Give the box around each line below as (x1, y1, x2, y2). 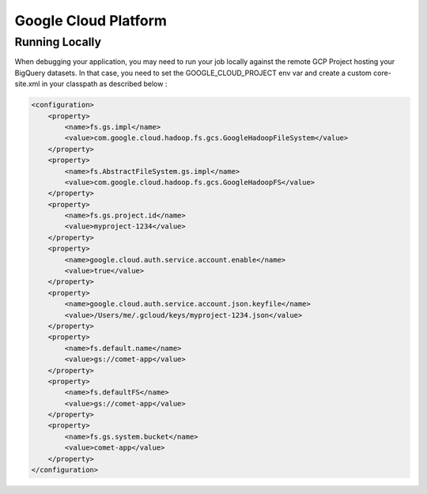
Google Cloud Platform (14, 12, 168, 29)
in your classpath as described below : (41, 79, 168, 89)
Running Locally (14, 35, 102, 49)
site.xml (14, 79, 40, 89)
